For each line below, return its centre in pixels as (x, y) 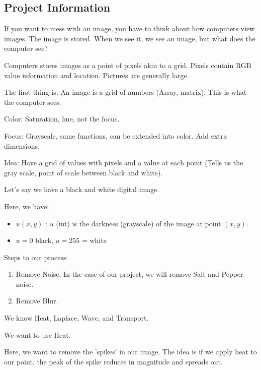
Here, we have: (27, 206)
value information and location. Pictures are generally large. (97, 75)
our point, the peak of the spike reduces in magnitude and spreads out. (113, 361)
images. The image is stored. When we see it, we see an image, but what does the (130, 38)
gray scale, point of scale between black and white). (83, 172)
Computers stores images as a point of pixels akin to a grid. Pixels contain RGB (128, 65)
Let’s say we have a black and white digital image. (82, 189)
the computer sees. (33, 102)
